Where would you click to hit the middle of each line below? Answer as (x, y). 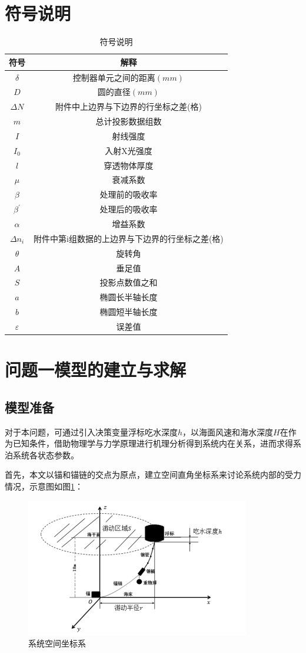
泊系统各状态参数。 (42, 455)
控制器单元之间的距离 (114, 77)
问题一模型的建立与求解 (96, 370)
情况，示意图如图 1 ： (44, 486)
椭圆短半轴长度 (129, 312)
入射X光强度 (129, 150)
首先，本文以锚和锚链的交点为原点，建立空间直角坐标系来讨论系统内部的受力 (153, 475)
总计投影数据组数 (129, 121)
